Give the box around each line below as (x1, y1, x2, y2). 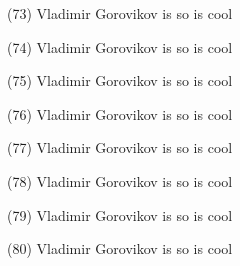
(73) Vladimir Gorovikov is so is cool (7, 3, 233, 23)
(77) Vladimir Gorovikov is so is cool (7, 137, 233, 158)
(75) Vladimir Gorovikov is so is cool (7, 70, 233, 91)
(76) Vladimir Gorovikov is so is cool (7, 103, 233, 124)
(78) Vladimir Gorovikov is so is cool (7, 170, 233, 191)
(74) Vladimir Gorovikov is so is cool (7, 36, 233, 57)
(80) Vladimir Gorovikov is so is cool (7, 238, 233, 259)
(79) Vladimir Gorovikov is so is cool (7, 204, 233, 225)
